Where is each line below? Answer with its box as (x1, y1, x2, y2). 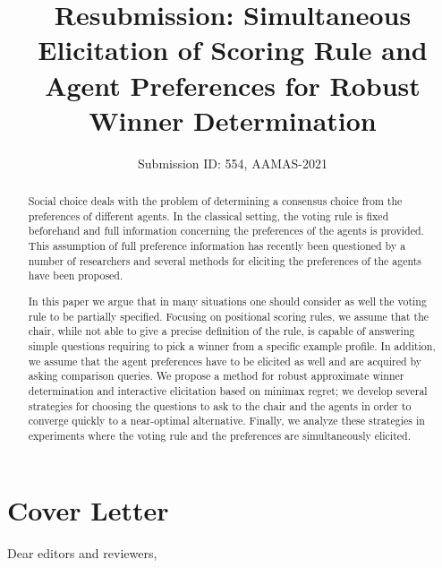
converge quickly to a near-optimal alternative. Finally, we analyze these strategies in (28, 413, 425, 428)
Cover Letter (7, 492, 169, 529)
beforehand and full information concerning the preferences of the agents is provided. (28, 223, 424, 238)
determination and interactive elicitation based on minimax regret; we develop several (28, 383, 428, 398)
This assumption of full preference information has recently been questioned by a (28, 238, 406, 254)
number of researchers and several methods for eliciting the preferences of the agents (28, 253, 422, 268)
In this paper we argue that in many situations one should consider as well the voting (28, 293, 427, 308)
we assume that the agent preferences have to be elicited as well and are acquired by (28, 353, 422, 368)
